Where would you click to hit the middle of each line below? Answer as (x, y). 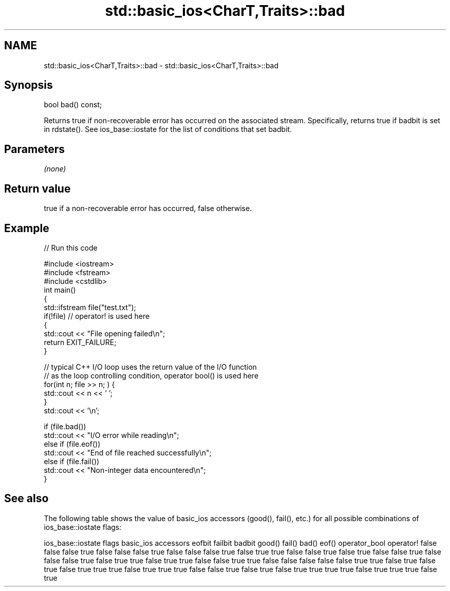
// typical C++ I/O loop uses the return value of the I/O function (150, 367)
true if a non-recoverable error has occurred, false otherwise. (148, 208)
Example (27, 228)
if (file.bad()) (65, 426)
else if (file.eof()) (72, 444)
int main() (60, 290)
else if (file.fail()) (72, 461)
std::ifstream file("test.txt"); (90, 307)
